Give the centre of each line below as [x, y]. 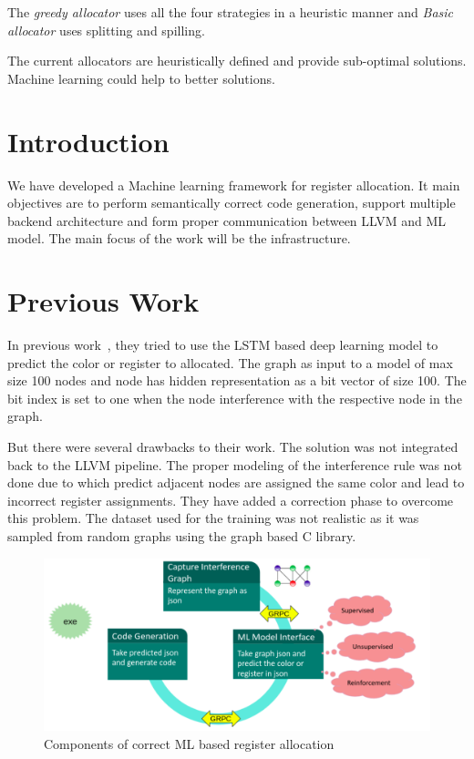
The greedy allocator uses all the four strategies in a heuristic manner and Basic [231, 12]
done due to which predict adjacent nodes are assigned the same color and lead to [236, 482]
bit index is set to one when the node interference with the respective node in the [235, 398]
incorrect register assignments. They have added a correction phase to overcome [231, 500]
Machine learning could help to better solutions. [141, 78]
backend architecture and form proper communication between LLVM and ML [227, 220]
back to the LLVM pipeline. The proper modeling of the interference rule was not [235, 464]
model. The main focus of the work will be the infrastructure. [179, 238]
